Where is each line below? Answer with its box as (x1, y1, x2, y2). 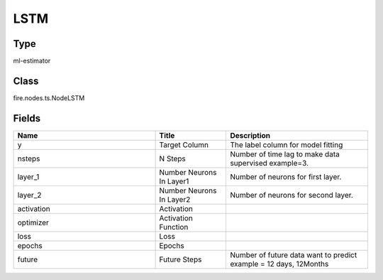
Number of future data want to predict (230, 249, 357, 259)
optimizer (17, 217, 50, 227)
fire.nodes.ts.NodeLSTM (13, 93, 85, 102)
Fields (13, 112, 41, 124)
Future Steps (159, 254, 202, 264)
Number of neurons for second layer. (230, 190, 354, 200)
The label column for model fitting (230, 139, 343, 149)
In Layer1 (159, 176, 189, 186)
